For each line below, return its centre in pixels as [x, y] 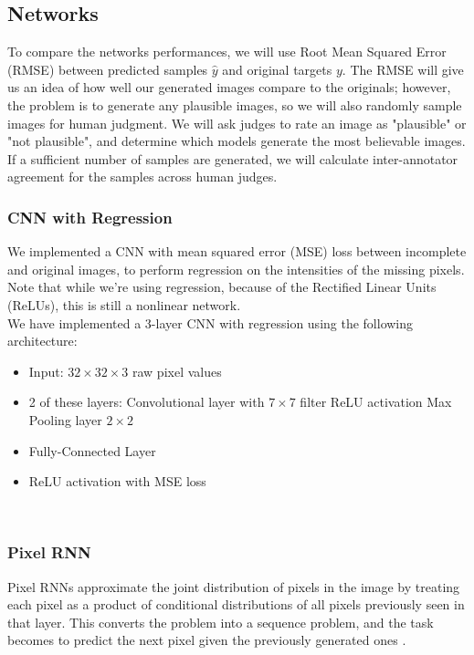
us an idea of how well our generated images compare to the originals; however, [229, 87]
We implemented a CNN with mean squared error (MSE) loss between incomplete [237, 251]
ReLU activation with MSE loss [117, 481]
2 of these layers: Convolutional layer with [147, 402]
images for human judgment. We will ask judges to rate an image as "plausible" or [237, 123]
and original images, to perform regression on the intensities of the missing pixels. [236, 269]
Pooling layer [65, 419]
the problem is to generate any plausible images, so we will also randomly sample [235, 104]
